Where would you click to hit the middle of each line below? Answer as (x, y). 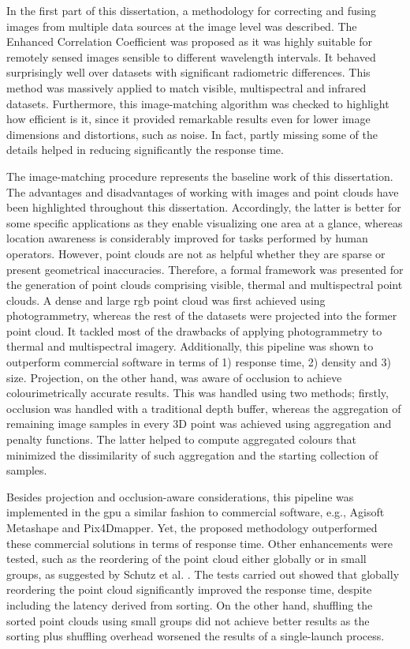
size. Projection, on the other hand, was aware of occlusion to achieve (174, 377)
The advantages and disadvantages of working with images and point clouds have (203, 191)
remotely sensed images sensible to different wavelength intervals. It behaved (191, 56)
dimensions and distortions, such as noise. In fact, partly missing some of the (192, 134)
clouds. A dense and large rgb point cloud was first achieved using (166, 300)
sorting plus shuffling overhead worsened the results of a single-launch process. (196, 636)
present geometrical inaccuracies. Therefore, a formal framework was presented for (205, 269)
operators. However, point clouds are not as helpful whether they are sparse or (196, 253)
